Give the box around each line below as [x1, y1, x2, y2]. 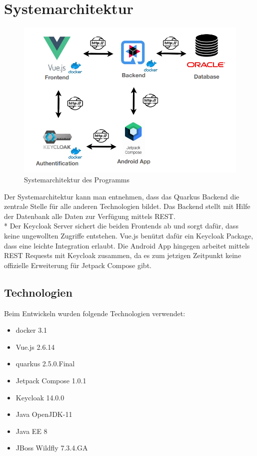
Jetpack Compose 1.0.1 [15, 375, 86, 385]
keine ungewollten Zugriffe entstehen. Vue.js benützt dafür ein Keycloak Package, [4, 231, 253, 241]
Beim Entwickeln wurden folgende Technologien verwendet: [4, 308, 185, 318]
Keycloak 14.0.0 [15, 392, 64, 402]
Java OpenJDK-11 [15, 409, 72, 419]
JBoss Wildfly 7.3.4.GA [15, 442, 88, 453]
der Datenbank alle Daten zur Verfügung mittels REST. [4, 210, 175, 221]
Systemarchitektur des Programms [24, 174, 129, 185]
